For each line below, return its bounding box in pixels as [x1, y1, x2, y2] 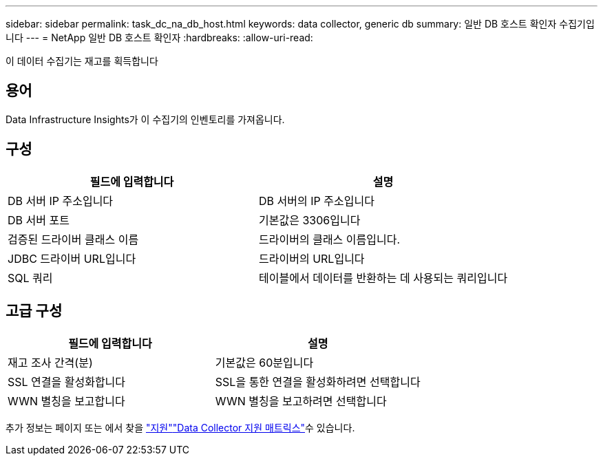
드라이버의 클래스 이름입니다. [259, 232, 401, 246]
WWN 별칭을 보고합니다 [8, 394, 125, 408]
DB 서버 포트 [8, 213, 70, 227]
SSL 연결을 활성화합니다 [8, 374, 126, 389]
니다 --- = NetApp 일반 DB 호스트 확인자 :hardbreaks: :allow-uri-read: [6, 32, 313, 43]
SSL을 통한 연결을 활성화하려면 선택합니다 [215, 374, 421, 389]
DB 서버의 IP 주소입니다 [259, 193, 374, 208]
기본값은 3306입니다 [259, 213, 361, 227]
